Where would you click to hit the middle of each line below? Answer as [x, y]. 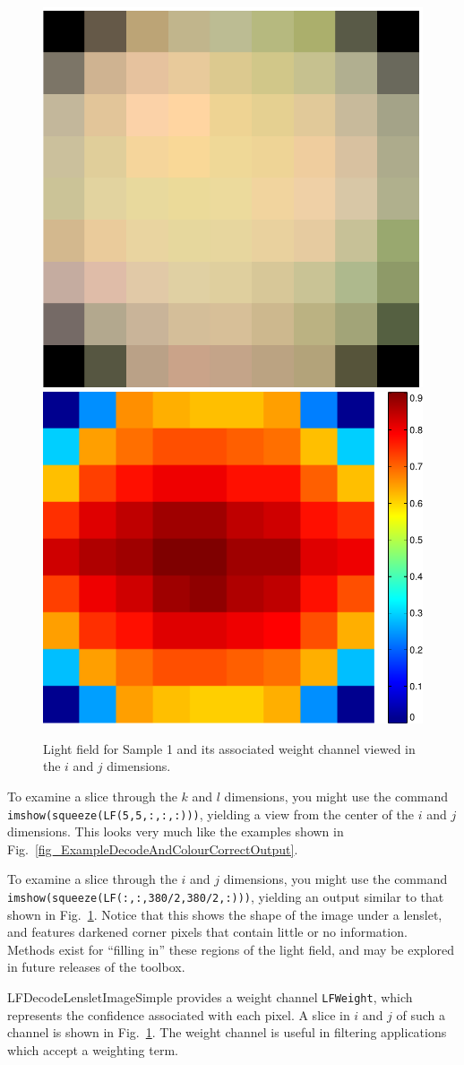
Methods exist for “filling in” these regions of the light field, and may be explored [231, 949]
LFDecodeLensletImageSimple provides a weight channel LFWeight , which [210, 997]
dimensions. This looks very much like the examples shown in [176, 831]
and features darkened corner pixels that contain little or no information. [207, 932]
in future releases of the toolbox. [96, 967]
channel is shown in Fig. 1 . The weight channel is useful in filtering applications [227, 1032]
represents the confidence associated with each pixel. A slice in [179, 1014]
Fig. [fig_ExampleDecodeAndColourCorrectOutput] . [153, 849]
